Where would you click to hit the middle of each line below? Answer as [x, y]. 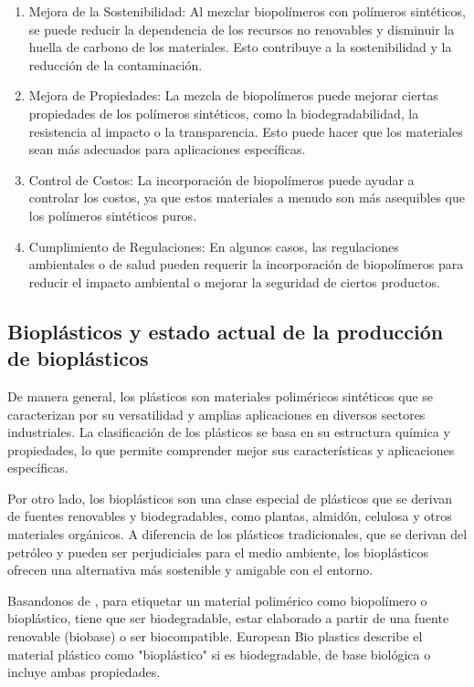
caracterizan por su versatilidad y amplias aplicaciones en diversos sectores [216, 414]
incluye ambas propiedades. [84, 672]
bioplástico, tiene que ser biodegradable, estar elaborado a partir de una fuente [228, 618]
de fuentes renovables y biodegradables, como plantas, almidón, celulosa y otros [230, 516]
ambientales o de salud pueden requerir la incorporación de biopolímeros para [246, 264]
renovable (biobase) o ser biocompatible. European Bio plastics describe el [215, 636]
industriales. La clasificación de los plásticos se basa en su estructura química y [229, 432]
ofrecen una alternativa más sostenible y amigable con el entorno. [190, 570]
